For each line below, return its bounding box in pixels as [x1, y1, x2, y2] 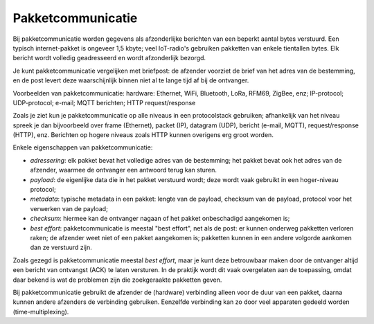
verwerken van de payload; [30, 204, 109, 213]
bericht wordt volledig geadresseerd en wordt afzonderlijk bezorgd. [12, 54, 206, 62]
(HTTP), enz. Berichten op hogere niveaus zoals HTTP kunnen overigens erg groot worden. [12, 131, 274, 139]
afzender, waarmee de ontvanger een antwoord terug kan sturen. [30, 166, 217, 174]
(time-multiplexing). [12, 307, 69, 316]
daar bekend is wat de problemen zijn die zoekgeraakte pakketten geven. [12, 276, 222, 284]
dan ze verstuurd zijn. [30, 243, 93, 252]
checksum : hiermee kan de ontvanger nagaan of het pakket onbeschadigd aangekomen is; [30, 215, 290, 223]
